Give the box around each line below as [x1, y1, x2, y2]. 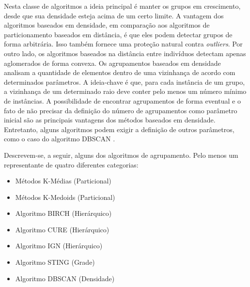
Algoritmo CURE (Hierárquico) [15, 224, 109, 234]
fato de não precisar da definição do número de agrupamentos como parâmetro [4, 105, 237, 115]
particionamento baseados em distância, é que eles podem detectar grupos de [4, 29, 233, 39]
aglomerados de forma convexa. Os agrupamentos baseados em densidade [4, 58, 221, 68]
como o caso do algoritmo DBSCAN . [4, 134, 115, 144]
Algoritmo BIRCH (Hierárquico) [15, 208, 112, 218]
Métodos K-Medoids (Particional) [15, 192, 115, 202]
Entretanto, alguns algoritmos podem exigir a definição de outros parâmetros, [4, 124, 234, 134]
